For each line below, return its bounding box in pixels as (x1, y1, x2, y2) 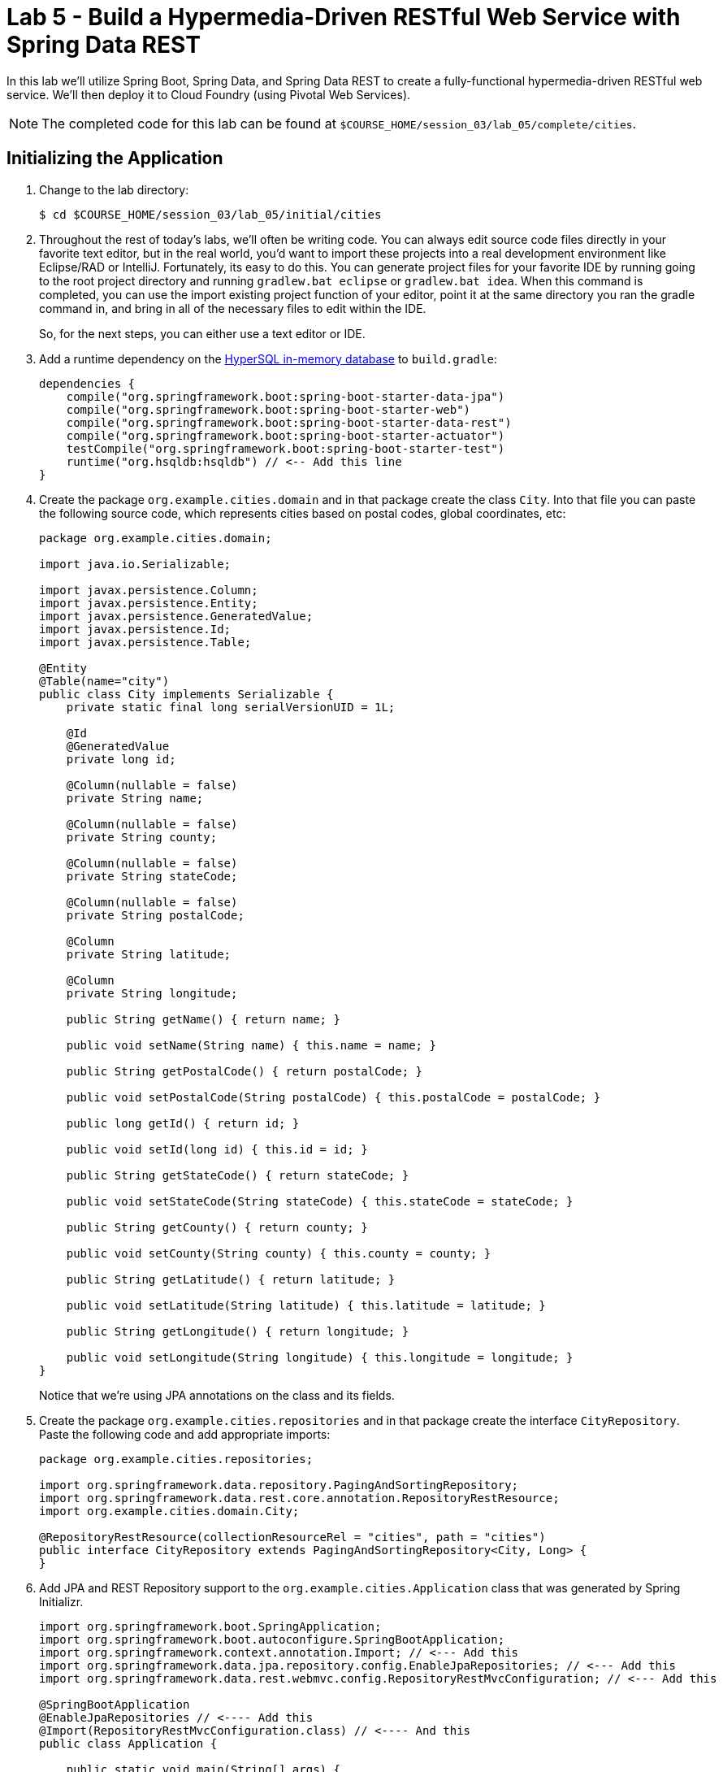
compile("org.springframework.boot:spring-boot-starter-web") (66, 402, 471, 416)
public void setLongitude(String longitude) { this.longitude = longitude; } (66, 1350, 574, 1364)
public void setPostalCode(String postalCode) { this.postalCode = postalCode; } (66, 1090, 601, 1104)
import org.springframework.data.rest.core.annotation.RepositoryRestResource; (39, 1491, 560, 1505)
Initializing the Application (6, 148, 223, 169)
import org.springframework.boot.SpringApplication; (39, 1619, 382, 1633)
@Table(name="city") (39, 674, 170, 688)
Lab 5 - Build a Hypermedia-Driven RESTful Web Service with (6, 3, 681, 31)
